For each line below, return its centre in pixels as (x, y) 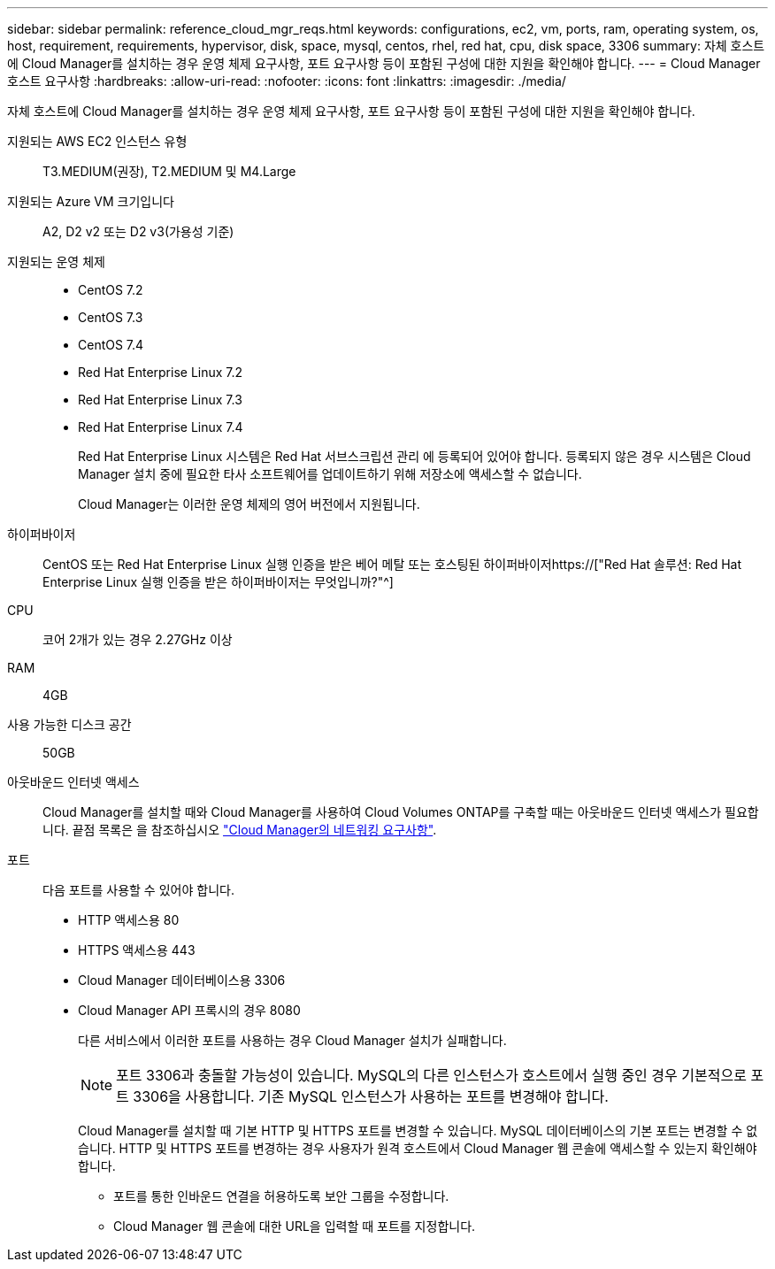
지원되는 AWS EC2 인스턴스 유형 (97, 141)
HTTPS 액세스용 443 (137, 950)
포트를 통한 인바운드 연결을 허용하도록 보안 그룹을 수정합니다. (281, 1196)
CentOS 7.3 (111, 317)
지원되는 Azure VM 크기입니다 (91, 201)
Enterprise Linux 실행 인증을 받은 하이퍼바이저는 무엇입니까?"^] (218, 582)
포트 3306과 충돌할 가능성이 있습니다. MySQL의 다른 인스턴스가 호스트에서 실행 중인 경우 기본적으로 (431, 1075)
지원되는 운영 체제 (56, 261)
